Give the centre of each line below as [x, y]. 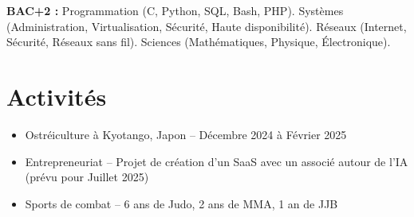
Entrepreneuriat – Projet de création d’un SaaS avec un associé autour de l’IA [217, 161]
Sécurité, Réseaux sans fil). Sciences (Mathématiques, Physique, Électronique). [199, 42]
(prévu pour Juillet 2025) [87, 177]
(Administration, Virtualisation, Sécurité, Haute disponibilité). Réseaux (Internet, [207, 26]
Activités [57, 96]
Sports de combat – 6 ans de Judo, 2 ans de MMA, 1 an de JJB [181, 203]
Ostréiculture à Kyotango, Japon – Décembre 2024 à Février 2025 [186, 134]
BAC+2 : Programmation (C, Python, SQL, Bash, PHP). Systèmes [175, 10]
